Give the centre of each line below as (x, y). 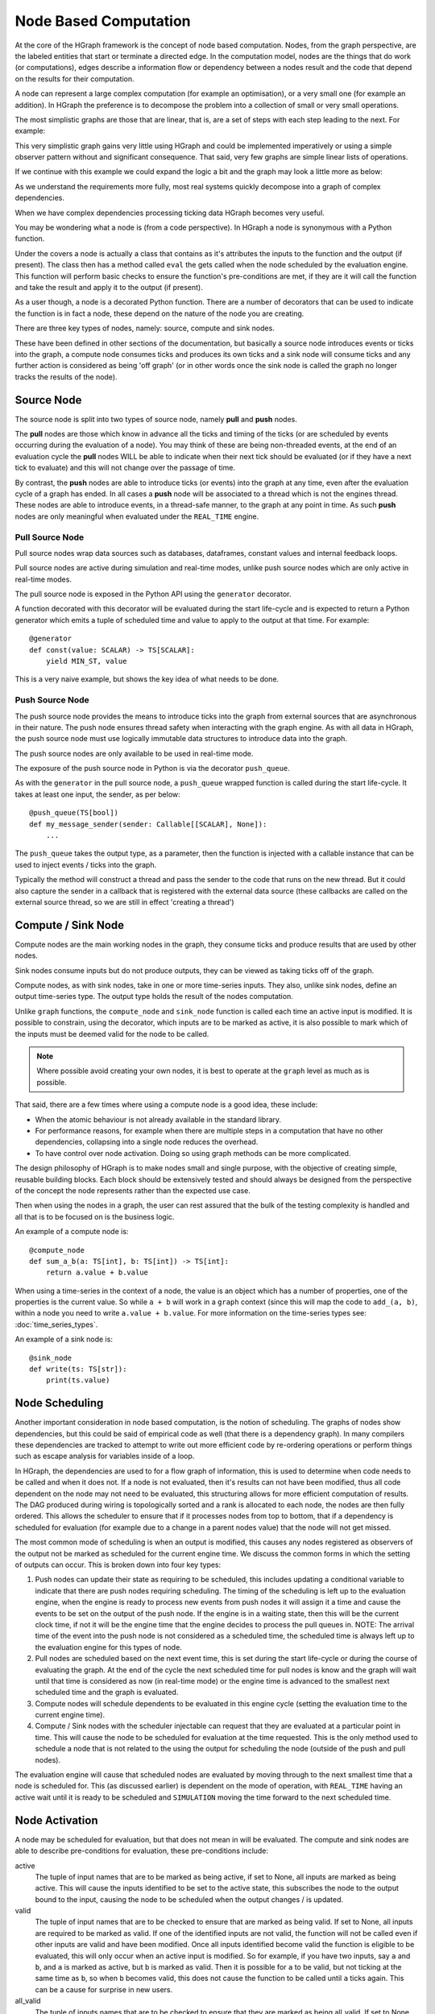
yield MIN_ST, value (86, 661)
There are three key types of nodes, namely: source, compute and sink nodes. (145, 328)
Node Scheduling (59, 1403)
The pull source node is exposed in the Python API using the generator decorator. (153, 594)
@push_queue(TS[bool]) (74, 813)
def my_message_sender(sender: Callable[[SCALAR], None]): (148, 824)
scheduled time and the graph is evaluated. (107, 1693)
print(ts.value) (78, 1380)
